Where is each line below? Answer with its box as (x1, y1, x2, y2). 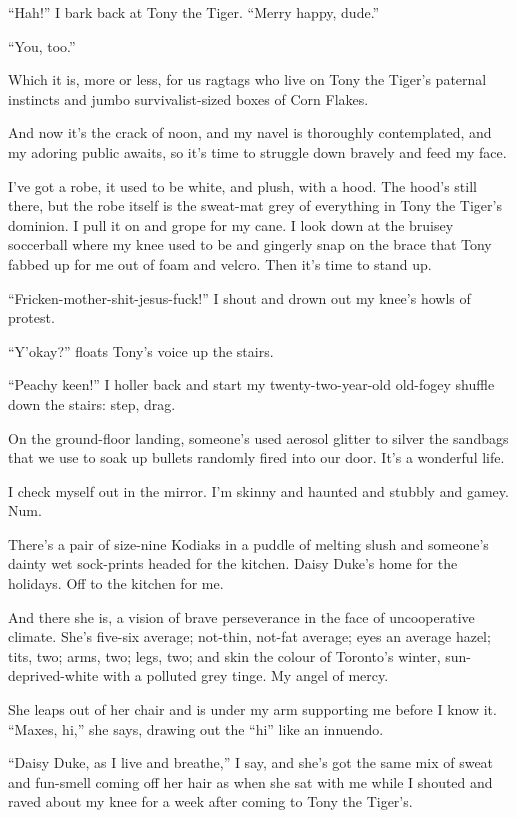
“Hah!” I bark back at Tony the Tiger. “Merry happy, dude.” (8, 2, 380, 22)
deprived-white (8, 665, 99, 686)
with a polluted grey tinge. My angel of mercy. (102, 665, 389, 686)
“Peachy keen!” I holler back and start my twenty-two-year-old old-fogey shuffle (8, 374, 495, 395)
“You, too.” (8, 35, 76, 56)
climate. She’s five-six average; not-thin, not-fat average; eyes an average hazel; (8, 626, 491, 647)
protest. (8, 307, 55, 328)
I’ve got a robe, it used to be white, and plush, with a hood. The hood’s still (8, 175, 477, 196)
